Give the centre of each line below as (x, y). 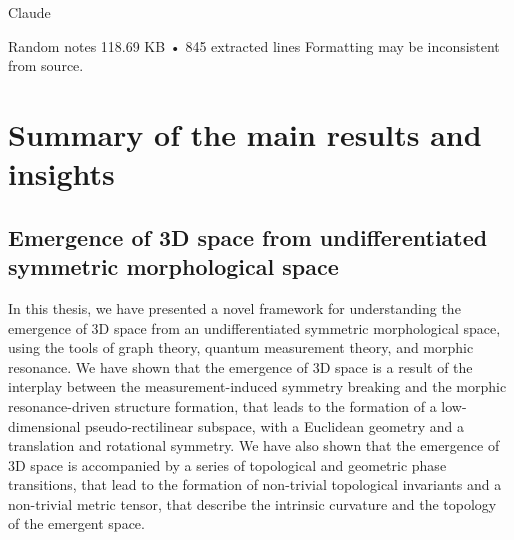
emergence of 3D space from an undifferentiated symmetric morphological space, (254, 327)
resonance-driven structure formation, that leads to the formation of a (222, 405)
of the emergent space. (76, 523)
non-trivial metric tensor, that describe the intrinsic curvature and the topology (252, 503)
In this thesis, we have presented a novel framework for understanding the (234, 307)
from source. (46, 65)
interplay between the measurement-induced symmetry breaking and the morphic (257, 386)
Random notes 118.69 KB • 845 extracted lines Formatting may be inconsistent (254, 45)
